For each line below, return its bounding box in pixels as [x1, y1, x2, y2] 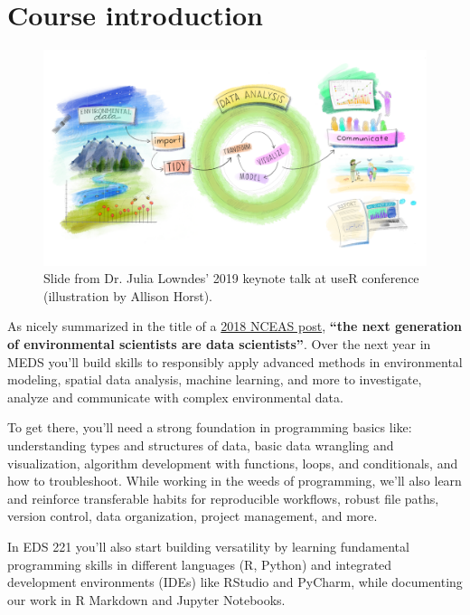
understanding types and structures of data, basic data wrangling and [7, 435, 394, 454]
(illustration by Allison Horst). [43, 286, 213, 305]
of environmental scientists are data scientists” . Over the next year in [7, 335, 431, 353]
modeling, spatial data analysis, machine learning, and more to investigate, [7, 370, 422, 389]
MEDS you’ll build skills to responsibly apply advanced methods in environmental [7, 352, 463, 371]
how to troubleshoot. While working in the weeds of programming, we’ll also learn [7, 471, 462, 490]
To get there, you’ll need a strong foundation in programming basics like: [7, 418, 412, 437]
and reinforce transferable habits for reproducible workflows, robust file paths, [7, 488, 439, 507]
